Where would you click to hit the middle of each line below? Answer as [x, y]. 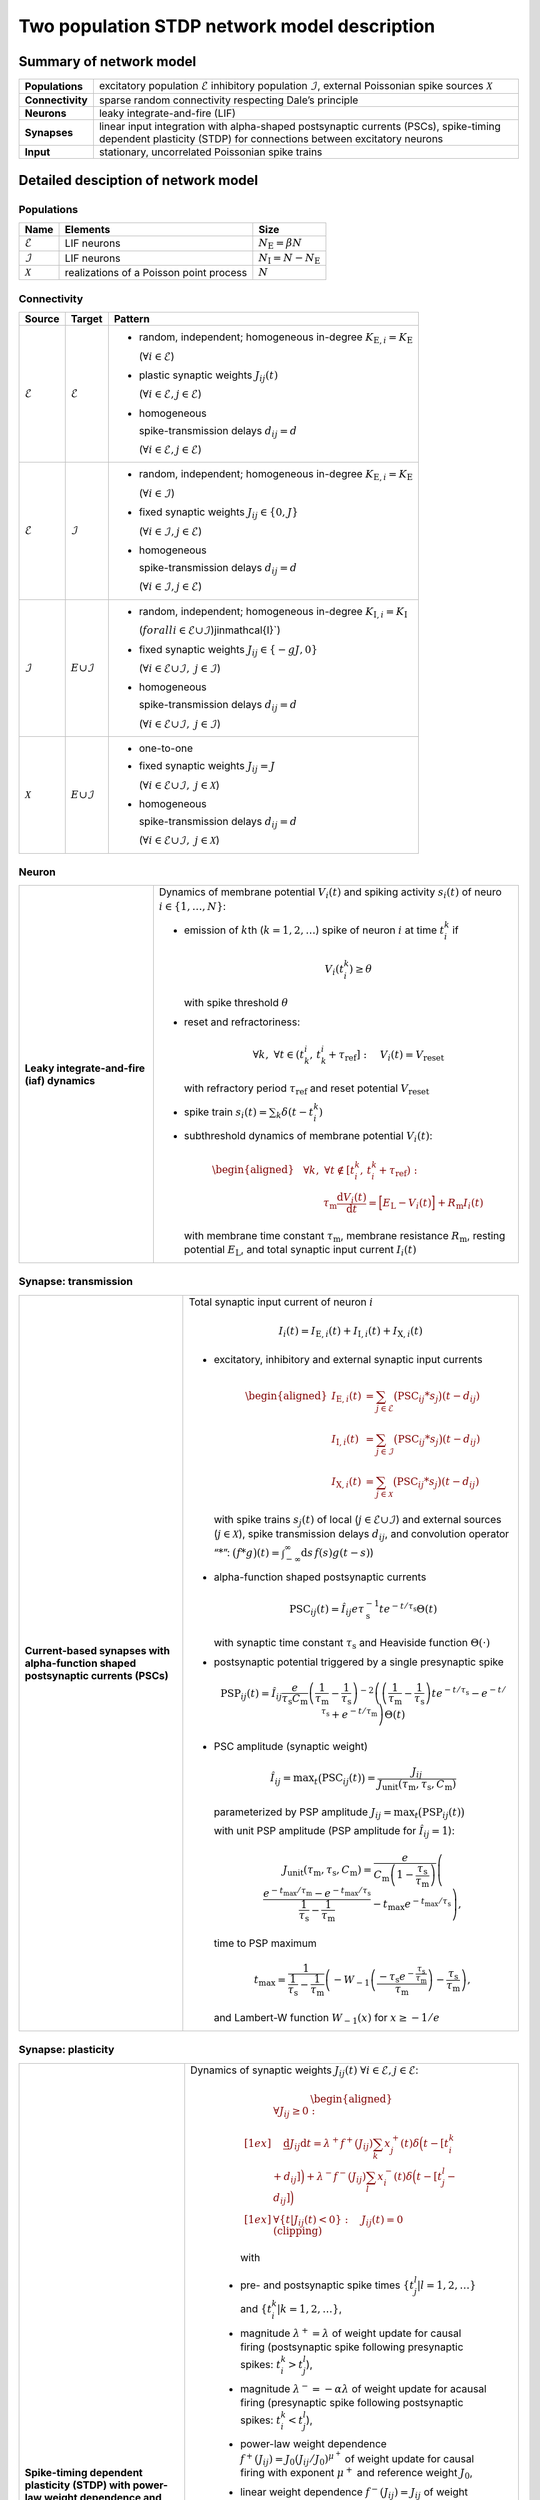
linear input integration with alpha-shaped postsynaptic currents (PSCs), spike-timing [300, 127]
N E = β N [280, 244]
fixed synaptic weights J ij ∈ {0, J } [218, 513]
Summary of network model [107, 61]
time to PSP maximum [265, 1943]
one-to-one [166, 748]
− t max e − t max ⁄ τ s [412, 1904]
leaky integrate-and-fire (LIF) [167, 113]
